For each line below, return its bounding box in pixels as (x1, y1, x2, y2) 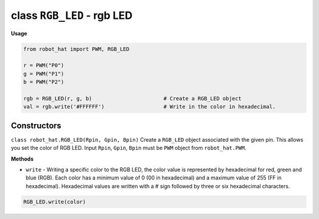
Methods (11, 155, 34, 162)
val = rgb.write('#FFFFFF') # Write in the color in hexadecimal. (23, 103, 276, 110)
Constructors (11, 120, 61, 130)
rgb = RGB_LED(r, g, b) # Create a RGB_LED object (23, 95, 242, 102)
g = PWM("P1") (23, 70, 64, 77)
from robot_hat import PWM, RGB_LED (23, 45, 130, 53)
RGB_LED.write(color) (23, 198, 86, 205)
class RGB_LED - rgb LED (11, 9, 133, 22)
